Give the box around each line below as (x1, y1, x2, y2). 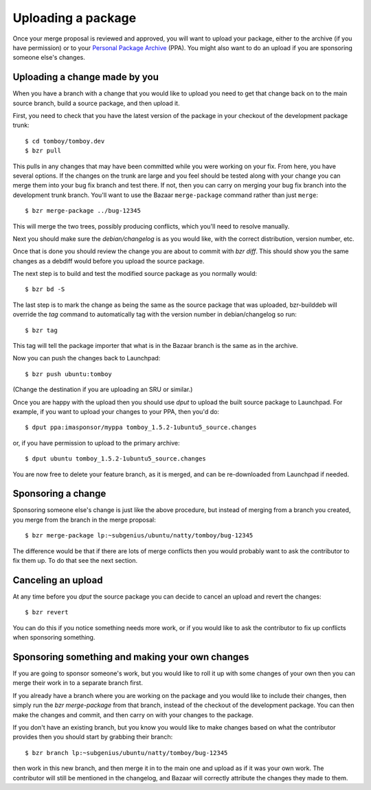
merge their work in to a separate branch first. (12, 679, 144, 687)
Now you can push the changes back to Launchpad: (12, 354, 161, 362)
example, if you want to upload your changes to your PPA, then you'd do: (12, 408, 220, 415)
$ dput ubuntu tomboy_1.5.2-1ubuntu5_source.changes (25, 455, 206, 463)
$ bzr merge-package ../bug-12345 (25, 207, 141, 215)
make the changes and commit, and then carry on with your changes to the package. (12, 710, 254, 719)
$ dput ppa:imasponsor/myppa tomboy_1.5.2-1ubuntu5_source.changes (25, 423, 257, 432)
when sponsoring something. (12, 634, 95, 642)
